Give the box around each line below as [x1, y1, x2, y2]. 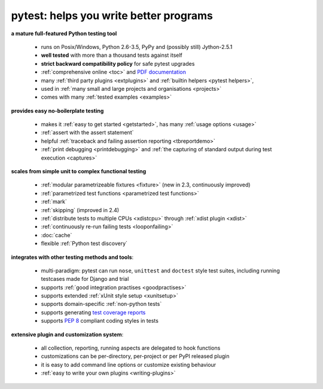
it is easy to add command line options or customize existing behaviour [41, 361, 217, 368]
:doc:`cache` [41, 231, 72, 238]
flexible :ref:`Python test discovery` [41, 240, 128, 247]
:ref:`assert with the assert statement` [41, 129, 134, 136]
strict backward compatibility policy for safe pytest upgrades [41, 60, 195, 67]
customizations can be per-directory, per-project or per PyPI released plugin [41, 353, 230, 360]
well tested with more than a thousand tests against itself [41, 51, 182, 59]
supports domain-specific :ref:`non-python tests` [41, 301, 162, 308]
